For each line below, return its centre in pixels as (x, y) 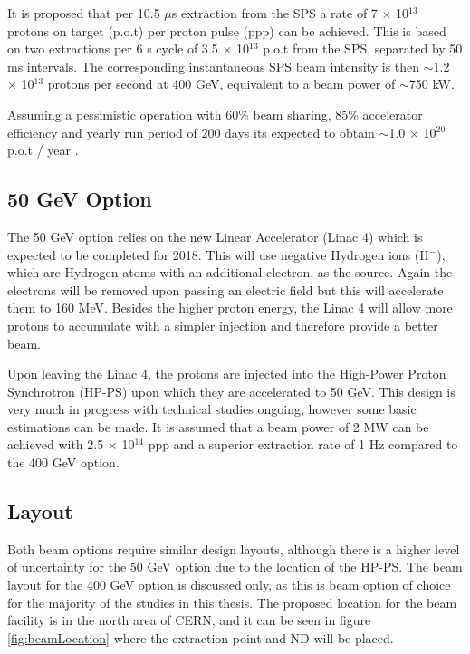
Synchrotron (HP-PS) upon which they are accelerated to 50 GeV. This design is (231, 391)
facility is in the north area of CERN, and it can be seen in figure (189, 620)
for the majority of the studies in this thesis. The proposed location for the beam (232, 602)
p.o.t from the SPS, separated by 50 (363, 48)
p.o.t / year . (43, 150)
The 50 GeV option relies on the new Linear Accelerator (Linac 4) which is (215, 236)
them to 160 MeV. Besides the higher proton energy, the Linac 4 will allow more (230, 308)
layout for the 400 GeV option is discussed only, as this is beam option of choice (229, 585)
